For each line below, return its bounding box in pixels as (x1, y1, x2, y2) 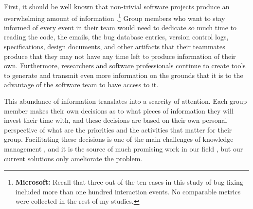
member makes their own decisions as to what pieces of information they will (4, 105, 234, 115)
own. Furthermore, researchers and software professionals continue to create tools (4, 60, 246, 71)
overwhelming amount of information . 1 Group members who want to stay (4, 11, 225, 23)
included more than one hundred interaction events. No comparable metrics (15, 186, 241, 196)
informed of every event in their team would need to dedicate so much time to (4, 22, 237, 32)
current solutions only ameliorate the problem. (4, 153, 143, 163)
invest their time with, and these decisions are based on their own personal (4, 115, 227, 125)
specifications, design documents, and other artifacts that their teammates (4, 41, 225, 52)
